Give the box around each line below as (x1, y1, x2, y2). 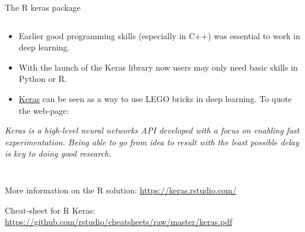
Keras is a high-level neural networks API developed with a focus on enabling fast (5, 124, 300, 136)
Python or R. (18, 72, 67, 85)
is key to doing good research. (5, 147, 112, 160)
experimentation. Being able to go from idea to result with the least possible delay (5, 135, 299, 148)
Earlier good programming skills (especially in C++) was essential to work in (18, 29, 300, 42)
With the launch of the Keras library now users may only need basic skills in (18, 61, 298, 73)
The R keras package (5, 1, 81, 13)
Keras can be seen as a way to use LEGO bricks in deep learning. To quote (18, 92, 292, 104)
